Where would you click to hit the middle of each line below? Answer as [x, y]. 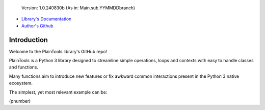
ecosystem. [21, 83]
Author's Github [37, 26]
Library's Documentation [46, 19]
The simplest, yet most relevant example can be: [58, 92]
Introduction [28, 40]
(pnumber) [20, 101]
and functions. [24, 67]
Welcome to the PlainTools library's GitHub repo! [58, 51]
